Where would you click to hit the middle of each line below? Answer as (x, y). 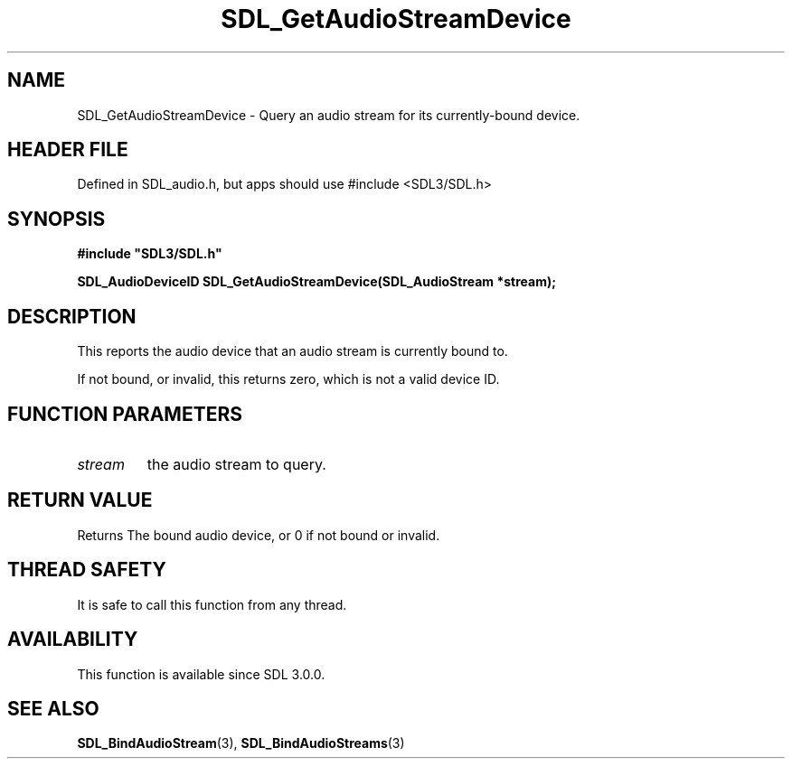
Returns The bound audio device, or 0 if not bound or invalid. (259, 535)
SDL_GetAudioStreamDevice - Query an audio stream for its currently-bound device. (329, 115)
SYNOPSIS (57, 219)
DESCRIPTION (72, 316)
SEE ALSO (53, 708)
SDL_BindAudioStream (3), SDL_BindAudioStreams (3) (241, 743)
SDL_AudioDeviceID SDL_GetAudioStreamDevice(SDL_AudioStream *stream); (317, 282)
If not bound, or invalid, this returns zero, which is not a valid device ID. (288, 379)
